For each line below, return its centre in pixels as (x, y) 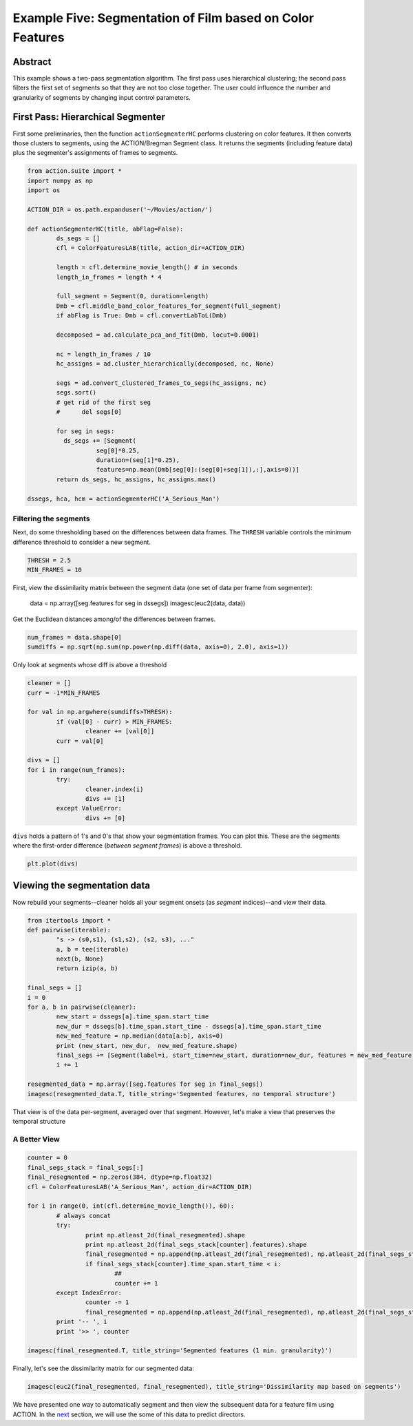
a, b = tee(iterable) (93, 949)
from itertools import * (69, 920)
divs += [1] (105, 798)
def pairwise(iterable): (69, 930)
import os (44, 190)
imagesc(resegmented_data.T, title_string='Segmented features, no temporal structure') (182, 1094)
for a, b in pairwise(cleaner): (82, 1007)
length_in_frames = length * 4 (109, 277)
